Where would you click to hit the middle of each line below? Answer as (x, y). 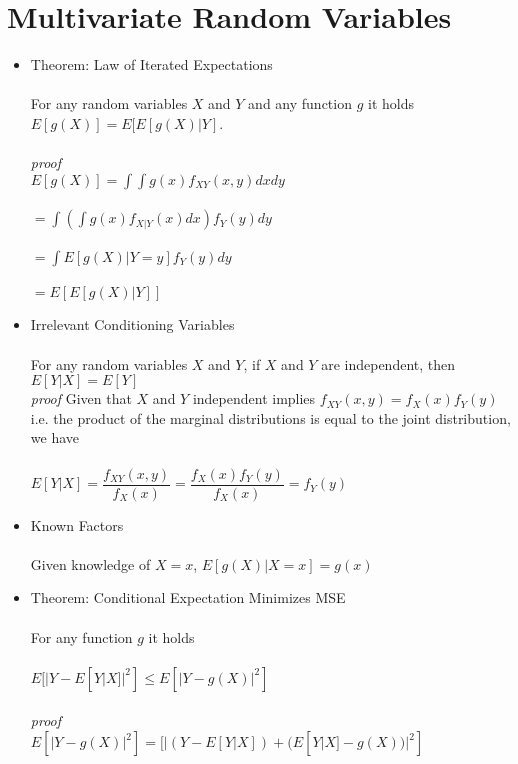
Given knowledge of (90, 563)
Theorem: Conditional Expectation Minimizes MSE (188, 597)
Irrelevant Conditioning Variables (132, 324)
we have (54, 437)
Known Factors (77, 524)
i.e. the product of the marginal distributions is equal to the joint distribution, (270, 417)
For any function (81, 636)
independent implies (254, 398)
